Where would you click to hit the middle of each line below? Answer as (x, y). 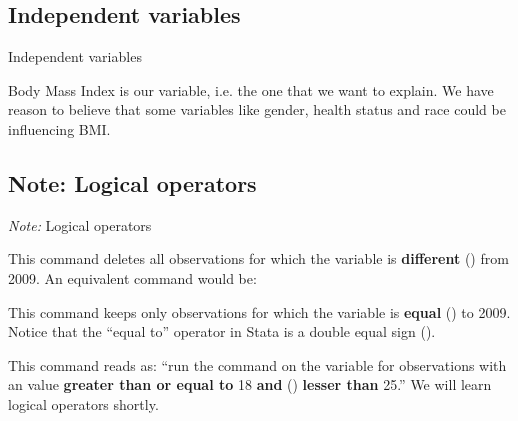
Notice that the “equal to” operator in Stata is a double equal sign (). (222, 331)
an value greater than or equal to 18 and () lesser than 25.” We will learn (250, 384)
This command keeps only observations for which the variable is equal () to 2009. (259, 311)
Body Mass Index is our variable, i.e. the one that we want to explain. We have (251, 89)
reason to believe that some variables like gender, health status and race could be (257, 109)
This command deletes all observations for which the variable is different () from (258, 258)
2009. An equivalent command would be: (132, 277)
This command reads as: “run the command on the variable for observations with (257, 364)
